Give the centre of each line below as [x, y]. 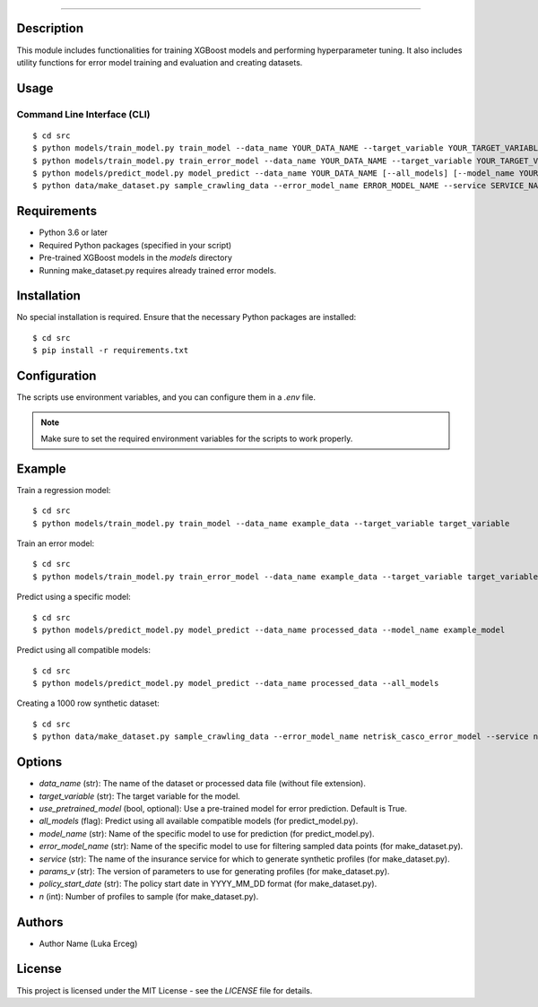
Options [39, 762]
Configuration [56, 376]
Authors [40, 922]
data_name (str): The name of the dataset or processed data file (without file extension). [203, 784]
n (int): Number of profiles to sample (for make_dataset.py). [149, 896]
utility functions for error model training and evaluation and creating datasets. [160, 62]
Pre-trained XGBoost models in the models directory [136, 258]
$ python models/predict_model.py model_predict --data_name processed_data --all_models [236, 683]
